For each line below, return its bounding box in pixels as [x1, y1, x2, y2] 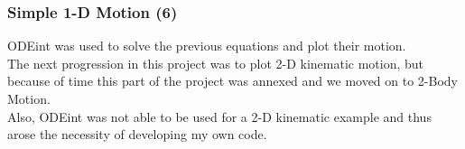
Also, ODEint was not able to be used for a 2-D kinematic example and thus [7, 107, 432, 126]
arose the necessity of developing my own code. [7, 125, 267, 144]
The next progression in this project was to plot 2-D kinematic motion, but [7, 53, 424, 72]
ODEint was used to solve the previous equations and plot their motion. [7, 36, 406, 55]
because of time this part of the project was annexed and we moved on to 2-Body [7, 71, 459, 90]
